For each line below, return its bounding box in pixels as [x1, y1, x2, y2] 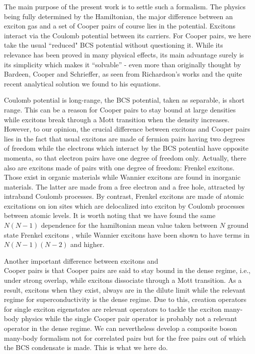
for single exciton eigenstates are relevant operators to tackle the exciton [4, 303, 222, 314]
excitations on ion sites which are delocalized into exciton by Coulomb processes [4, 200, 245, 211]
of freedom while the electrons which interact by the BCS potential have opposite [4, 143, 249, 153]
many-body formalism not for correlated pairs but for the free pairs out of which [4, 332, 246, 343]
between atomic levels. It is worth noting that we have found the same [4, 210, 216, 220]
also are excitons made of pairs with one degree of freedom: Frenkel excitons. [4, 162, 235, 172]
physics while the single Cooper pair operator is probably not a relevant [21, 313, 237, 324]
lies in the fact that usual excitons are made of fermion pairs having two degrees [4, 133, 245, 143]
